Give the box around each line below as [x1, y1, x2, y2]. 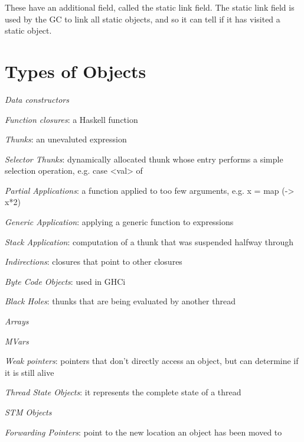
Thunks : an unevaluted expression [5, 133, 127, 145]
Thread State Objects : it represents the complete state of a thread [5, 386, 241, 398]
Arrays [5, 315, 29, 327]
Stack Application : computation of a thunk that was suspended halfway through [5, 235, 294, 248]
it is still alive [5, 366, 54, 378]
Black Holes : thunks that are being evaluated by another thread [5, 295, 236, 307]
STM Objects [5, 406, 52, 418]
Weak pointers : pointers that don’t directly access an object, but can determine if [5, 355, 299, 367]
